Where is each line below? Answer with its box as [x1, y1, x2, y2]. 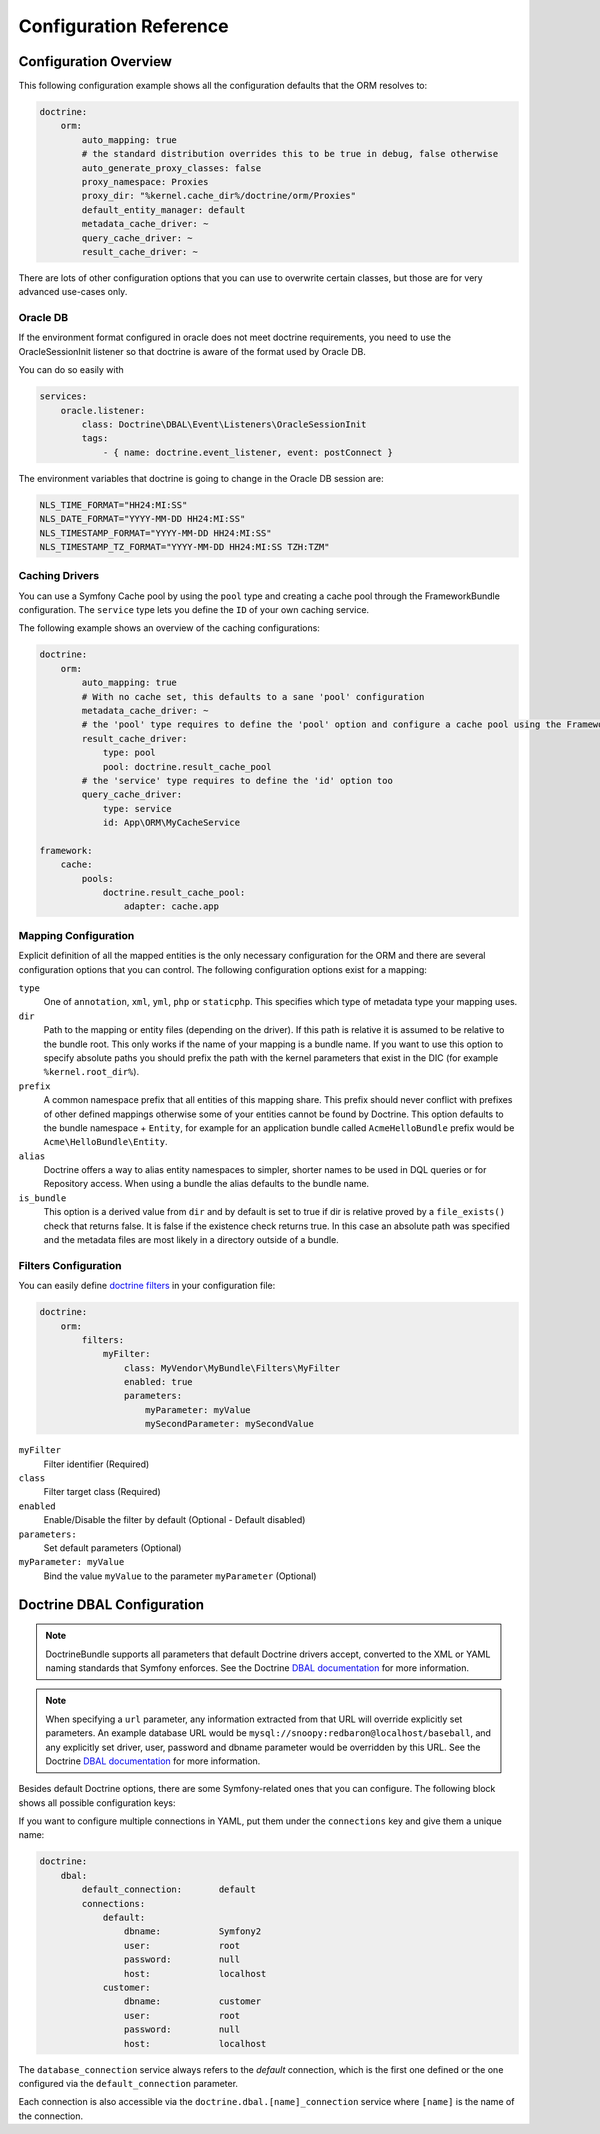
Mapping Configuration [18, 928, 135, 942]
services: [39, 391, 88, 402]
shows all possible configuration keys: [18, 1796, 176, 1809]
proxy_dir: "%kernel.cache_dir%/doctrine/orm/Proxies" [81, 190, 357, 202]
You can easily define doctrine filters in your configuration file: [18, 1280, 276, 1292]
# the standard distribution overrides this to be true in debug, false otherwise [81, 148, 499, 160]
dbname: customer [123, 1996, 262, 2007]
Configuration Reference [18, 15, 229, 37]
